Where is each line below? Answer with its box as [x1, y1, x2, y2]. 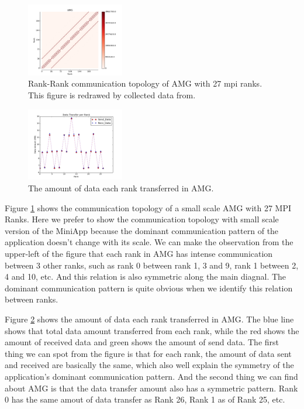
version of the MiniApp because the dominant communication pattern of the [5, 224, 279, 236]
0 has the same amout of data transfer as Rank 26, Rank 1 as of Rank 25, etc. [5, 393, 285, 405]
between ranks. [5, 293, 58, 305]
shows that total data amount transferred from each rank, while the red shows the [5, 324, 299, 336]
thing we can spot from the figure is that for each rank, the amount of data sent [5, 347, 292, 359]
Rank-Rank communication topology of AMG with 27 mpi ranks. [28, 77, 262, 90]
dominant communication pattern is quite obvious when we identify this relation [5, 281, 293, 294]
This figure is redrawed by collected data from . [28, 89, 196, 101]
